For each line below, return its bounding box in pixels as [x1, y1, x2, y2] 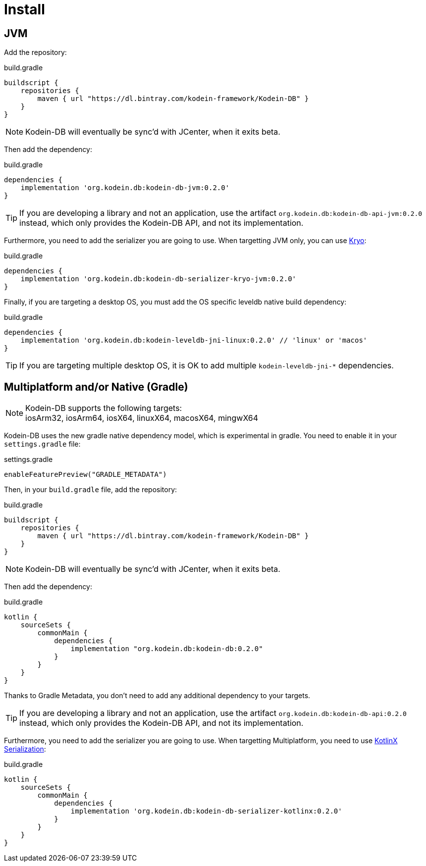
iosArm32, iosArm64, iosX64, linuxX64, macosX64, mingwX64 [25, 413, 259, 423]
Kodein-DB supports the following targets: [25, 403, 182, 413]
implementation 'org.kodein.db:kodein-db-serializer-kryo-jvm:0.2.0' [20, 275, 297, 283]
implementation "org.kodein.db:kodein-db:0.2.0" [70, 645, 263, 653]
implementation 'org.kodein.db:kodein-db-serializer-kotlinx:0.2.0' [70, 807, 342, 815]
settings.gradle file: [4, 440, 81, 449]
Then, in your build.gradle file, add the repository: [4, 485, 177, 494]
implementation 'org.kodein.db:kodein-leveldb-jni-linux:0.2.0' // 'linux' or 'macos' [20, 336, 368, 345]
